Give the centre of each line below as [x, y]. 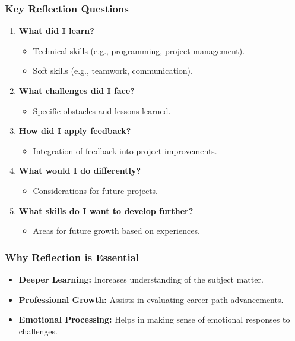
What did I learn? [56, 31]
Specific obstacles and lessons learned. [102, 110]
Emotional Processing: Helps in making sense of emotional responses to [154, 319]
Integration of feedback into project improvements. [125, 150]
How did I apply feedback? [75, 131]
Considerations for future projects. [96, 190]
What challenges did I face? [77, 90]
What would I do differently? [80, 170]
